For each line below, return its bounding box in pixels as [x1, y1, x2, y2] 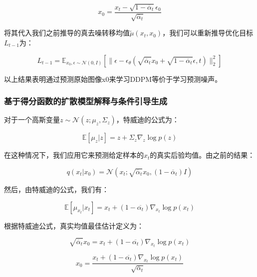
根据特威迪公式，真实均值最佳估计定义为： [4, 220, 144, 231]
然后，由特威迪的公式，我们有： [4, 184, 109, 194]
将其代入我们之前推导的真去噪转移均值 [4, 27, 130, 38]
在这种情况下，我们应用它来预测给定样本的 [4, 150, 144, 160]
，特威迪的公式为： [116, 114, 179, 125]
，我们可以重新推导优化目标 [162, 27, 254, 38]
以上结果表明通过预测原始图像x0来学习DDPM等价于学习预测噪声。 [4, 73, 222, 84]
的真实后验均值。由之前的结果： [150, 150, 255, 160]
